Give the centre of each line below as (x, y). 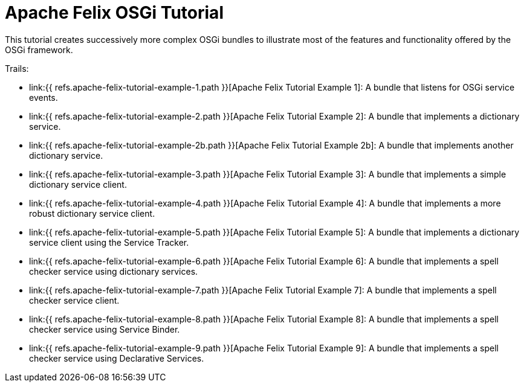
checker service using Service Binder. (105, 329)
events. (44, 97)
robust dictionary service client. (92, 213)
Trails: (17, 68)
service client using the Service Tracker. (109, 242)
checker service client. (74, 300)
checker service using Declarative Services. (117, 358)
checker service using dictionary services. (114, 271)
